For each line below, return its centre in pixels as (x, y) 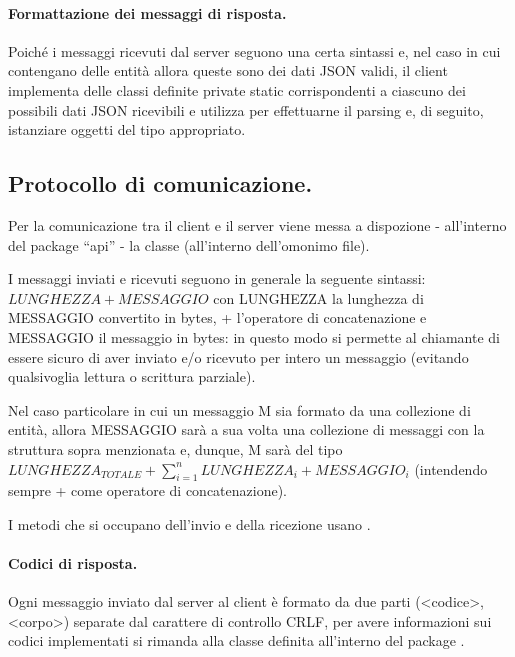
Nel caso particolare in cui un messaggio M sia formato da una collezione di (239, 409)
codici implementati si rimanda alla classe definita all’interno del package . (236, 640)
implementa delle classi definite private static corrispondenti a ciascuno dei (237, 89)
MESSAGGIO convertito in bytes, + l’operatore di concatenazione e (217, 317)
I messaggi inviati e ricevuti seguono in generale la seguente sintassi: (217, 278)
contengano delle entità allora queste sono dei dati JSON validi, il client (228, 70)
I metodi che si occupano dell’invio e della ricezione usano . (189, 523)
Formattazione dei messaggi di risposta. (147, 12)
